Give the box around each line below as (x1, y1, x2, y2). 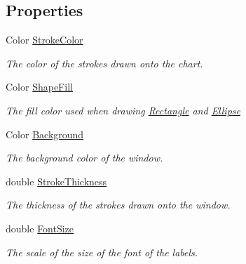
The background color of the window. (6, 150, 163, 165)
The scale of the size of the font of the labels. (6, 244, 198, 259)
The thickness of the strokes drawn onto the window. (6, 197, 231, 212)
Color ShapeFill (6, 79, 73, 94)
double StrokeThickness (6, 173, 107, 188)
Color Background (6, 126, 84, 141)
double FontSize (6, 220, 74, 235)
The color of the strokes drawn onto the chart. (6, 55, 203, 70)
